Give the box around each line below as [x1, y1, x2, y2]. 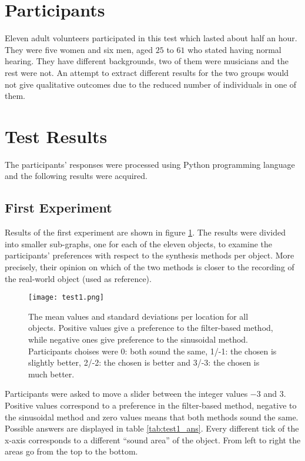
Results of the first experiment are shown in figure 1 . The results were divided [5, 226, 286, 238]
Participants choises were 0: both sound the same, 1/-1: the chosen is [28, 344, 277, 357]
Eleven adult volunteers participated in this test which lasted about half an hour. [5, 32, 297, 44]
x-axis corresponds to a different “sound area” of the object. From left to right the [5, 433, 301, 446]
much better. [28, 367, 75, 380]
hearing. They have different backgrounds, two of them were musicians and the [5, 55, 289, 67]
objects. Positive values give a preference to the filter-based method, [28, 321, 273, 334]
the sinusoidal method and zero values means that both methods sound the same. [5, 410, 299, 423]
